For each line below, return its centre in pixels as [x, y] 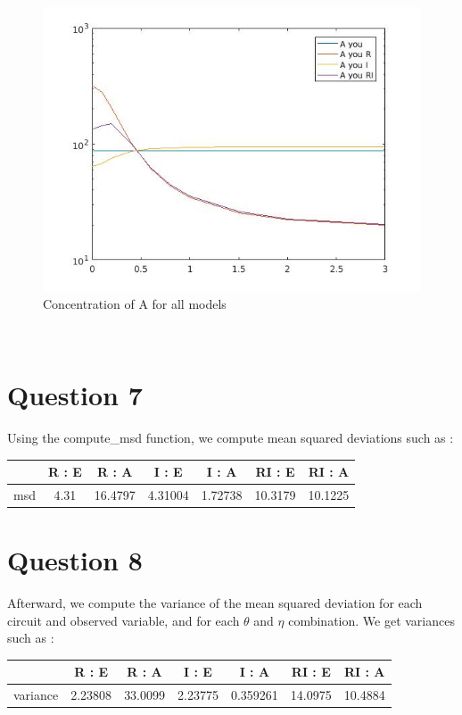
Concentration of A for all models [135, 303]
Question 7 [75, 394]
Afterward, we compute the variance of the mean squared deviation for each [215, 603]
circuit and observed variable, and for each [124, 620]
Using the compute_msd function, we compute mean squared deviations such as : [231, 437]
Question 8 [75, 560]
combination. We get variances [371, 620]
